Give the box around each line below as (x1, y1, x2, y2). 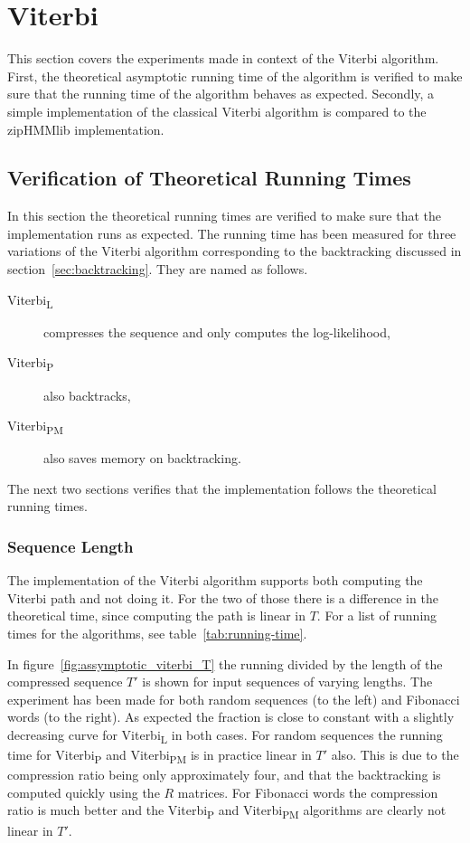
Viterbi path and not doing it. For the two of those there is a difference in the (7, 588, 438, 607)
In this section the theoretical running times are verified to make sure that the (7, 206, 441, 225)
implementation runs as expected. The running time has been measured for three (7, 223, 456, 242)
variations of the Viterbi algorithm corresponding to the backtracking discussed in (7, 242, 462, 260)
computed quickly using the (7, 782, 160, 801)
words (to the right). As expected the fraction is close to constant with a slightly (7, 707, 455, 726)
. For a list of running (316, 606, 437, 625)
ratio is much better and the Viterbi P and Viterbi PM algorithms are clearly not (7, 800, 446, 822)
